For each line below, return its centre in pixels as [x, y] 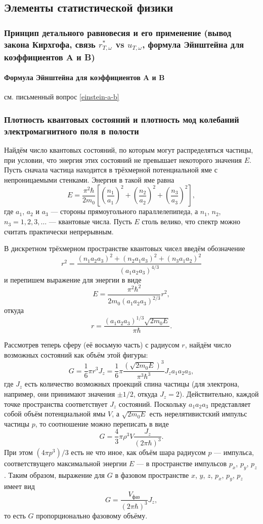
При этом [18, 452]
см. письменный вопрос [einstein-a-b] [62, 97]
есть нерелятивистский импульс [198, 414]
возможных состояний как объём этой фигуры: [76, 355]
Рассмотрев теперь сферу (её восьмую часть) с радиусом [92, 345]
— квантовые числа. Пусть [90, 221]
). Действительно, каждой [219, 394]
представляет [231, 404]
